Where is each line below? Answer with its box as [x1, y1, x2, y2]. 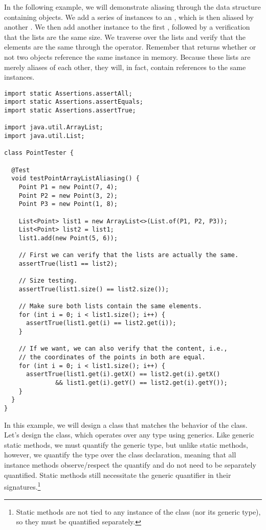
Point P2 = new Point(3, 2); [18, 192, 118, 199]
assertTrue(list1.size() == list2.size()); [18, 285, 169, 293]
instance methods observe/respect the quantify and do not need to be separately [4, 459, 256, 470]
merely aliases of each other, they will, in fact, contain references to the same [4, 61, 246, 72]
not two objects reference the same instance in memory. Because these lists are [4, 51, 251, 62]
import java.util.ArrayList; [4, 124, 103, 131]
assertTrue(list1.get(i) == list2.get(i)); [26, 319, 176, 327]
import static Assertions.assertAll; [4, 89, 132, 97]
